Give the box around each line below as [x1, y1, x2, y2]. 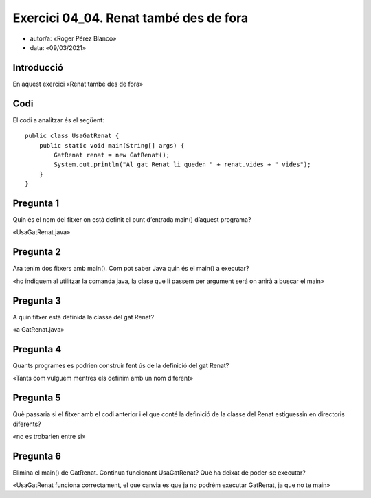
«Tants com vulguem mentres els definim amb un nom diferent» [12, 374, 194, 383]
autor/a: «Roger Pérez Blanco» [30, 34, 117, 43]
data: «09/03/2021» [30, 43, 86, 52]
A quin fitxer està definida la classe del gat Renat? [12, 313, 155, 321]
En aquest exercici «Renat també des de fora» [12, 80, 144, 88]
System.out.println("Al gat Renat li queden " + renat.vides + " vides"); [54, 161, 311, 168]
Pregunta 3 [12, 295, 62, 306]
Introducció [12, 62, 64, 73]
